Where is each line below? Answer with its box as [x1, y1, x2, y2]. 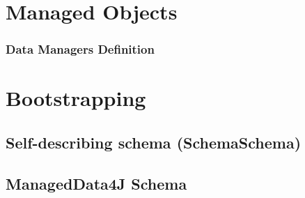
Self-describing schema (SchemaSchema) [6, 131, 302, 153]
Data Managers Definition [6, 40, 155, 58]
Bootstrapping [6, 84, 146, 112]
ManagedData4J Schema [6, 172, 187, 194]
